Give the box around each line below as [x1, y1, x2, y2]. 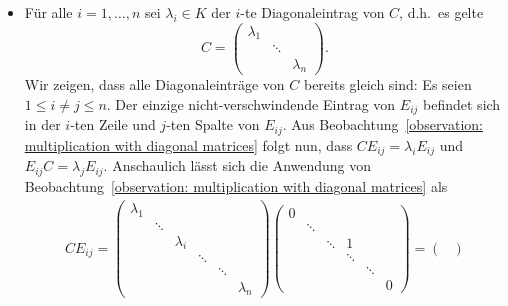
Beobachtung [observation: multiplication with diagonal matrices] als [24, 176, 448, 197]
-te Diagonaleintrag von [240, 2, 385, 22]
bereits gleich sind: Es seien [303, 74, 472, 95]
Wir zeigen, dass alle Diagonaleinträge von [24, 74, 285, 95]
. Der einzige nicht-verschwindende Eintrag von [106, 93, 396, 114]
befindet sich [423, 93, 501, 114]
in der [24, 114, 61, 135]
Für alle [24, 2, 73, 22]
